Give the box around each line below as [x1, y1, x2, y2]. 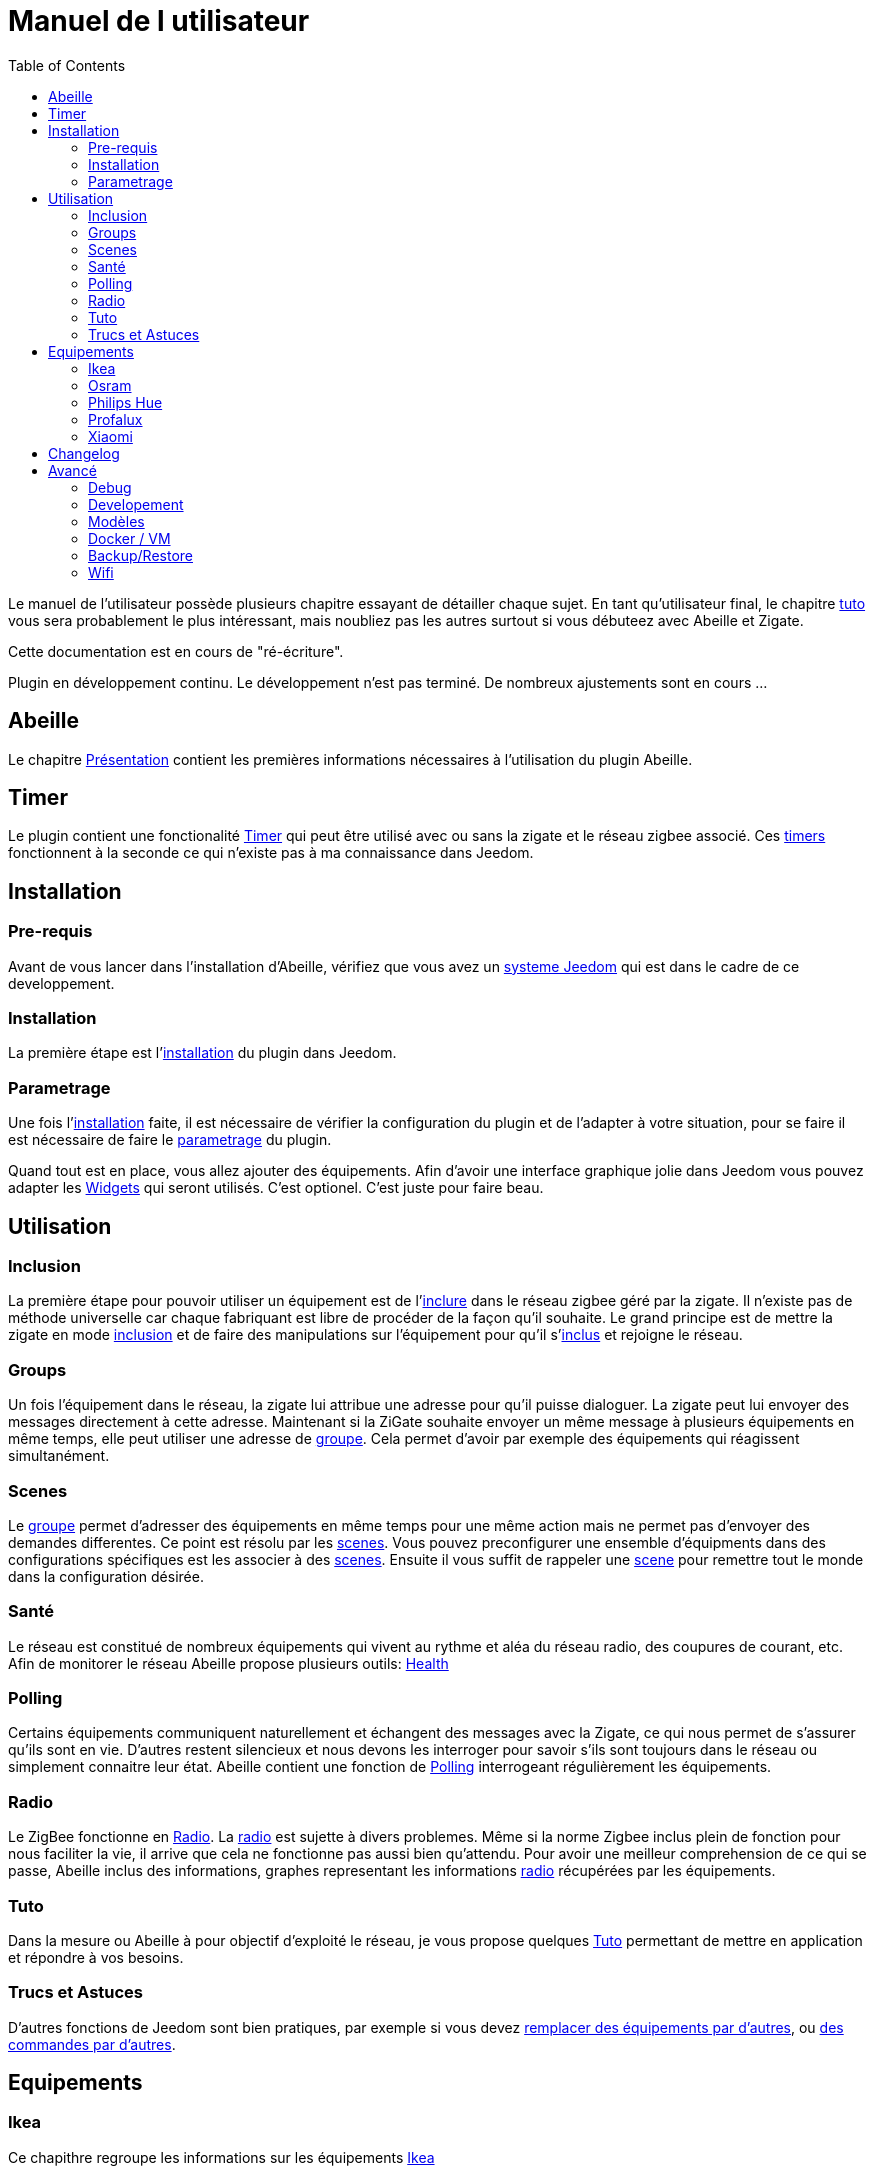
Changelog [48, 444, 120, 462]
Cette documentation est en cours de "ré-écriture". [8, 642, 344, 660]
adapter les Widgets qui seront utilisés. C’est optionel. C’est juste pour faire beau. [8, 1179, 544, 1197]
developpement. [8, 974, 115, 992]
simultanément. [8, 1447, 110, 1465]
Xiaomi [88, 427, 133, 445]
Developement [88, 495, 184, 513]
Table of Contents [8, 56, 126, 74]
